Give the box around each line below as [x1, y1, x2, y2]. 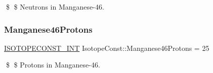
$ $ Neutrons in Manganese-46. [6, 2, 104, 12]
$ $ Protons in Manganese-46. [6, 59, 100, 70]
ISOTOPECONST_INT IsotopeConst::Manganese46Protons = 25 [4, 42, 209, 53]
